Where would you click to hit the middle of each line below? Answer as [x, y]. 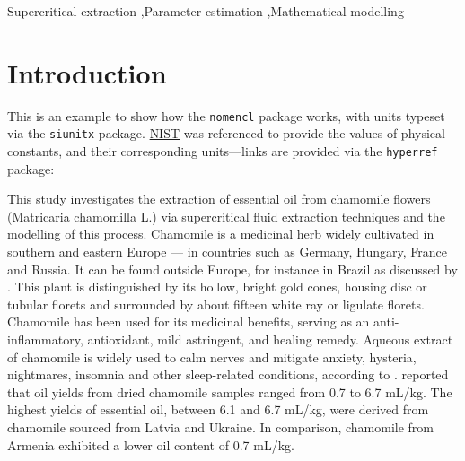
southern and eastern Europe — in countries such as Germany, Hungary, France [228, 252]
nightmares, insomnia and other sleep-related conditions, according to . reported [228, 374]
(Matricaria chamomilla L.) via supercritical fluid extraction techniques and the [226, 216]
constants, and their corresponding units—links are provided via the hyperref [223, 151]
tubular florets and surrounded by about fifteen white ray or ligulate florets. [216, 304]
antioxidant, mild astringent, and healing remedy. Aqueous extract [270, 339]
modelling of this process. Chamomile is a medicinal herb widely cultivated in [221, 234]
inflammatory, [45, 339]
